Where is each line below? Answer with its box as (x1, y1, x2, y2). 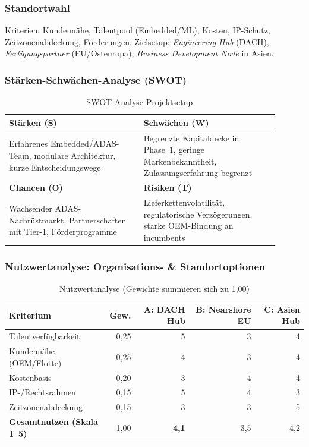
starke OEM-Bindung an (143, 219, 234, 232)
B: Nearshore (196, 303, 251, 315)
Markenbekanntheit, (143, 155, 217, 167)
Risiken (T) (143, 181, 192, 194)
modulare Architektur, (34, 149, 116, 162)
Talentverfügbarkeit (9, 330, 80, 342)
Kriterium (9, 309, 51, 321)
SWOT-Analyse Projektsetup (86, 96, 193, 108)
